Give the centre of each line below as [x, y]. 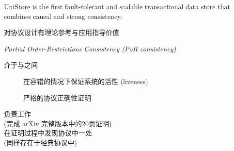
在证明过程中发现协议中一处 [48, 133]
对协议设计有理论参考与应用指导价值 [62, 32]
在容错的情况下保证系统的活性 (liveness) [86, 81]
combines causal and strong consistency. [63, 16]
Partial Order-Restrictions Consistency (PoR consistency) [90, 48]
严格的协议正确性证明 [57, 97]
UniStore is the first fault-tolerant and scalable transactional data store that [117, 6]
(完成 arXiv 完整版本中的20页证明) [58, 123]
